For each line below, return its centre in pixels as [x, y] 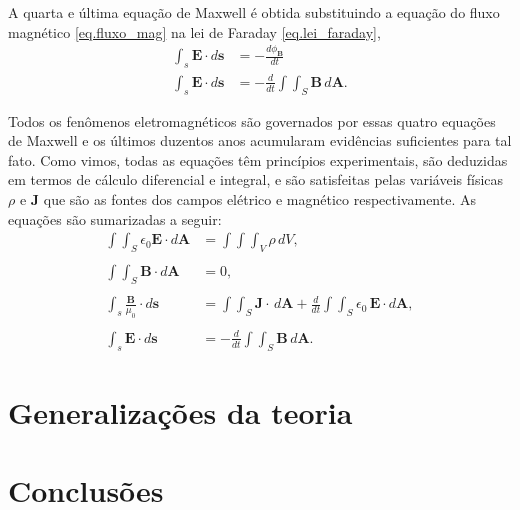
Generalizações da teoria [180, 411]
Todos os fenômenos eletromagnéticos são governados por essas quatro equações [252, 120]
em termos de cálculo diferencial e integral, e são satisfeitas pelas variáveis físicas [256, 179]
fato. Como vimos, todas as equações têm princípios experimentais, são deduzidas [258, 159]
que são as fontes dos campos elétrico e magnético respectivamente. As [259, 199]
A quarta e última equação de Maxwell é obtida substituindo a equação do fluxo [254, 12]
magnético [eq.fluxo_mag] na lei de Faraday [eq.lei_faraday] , [194, 31]
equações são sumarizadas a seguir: [115, 218]
